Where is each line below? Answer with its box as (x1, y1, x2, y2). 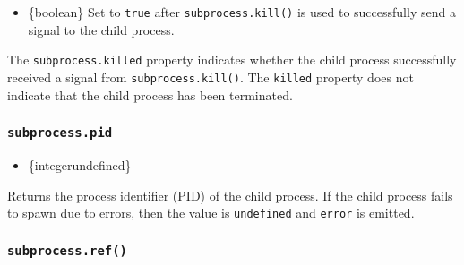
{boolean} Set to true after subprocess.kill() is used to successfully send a (28, 3, 456, 21)
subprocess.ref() (7, 243, 127, 258)
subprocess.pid (7, 125, 113, 141)
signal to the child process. (28, 20, 175, 38)
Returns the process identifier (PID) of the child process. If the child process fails (7, 185, 453, 204)
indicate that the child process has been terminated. (7, 85, 293, 104)
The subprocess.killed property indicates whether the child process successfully (7, 50, 457, 69)
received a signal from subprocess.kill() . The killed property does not (7, 67, 414, 86)
